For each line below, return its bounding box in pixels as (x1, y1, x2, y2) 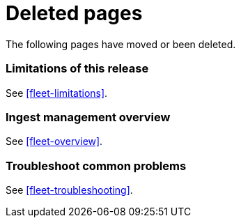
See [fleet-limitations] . (6, 86, 108, 99)
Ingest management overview (6, 109, 171, 124)
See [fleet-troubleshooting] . (6, 184, 133, 196)
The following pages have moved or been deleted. (6, 38, 236, 50)
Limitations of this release (6, 61, 149, 76)
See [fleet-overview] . (6, 135, 103, 148)
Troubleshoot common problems (6, 158, 187, 173)
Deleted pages (6, 1, 143, 25)
